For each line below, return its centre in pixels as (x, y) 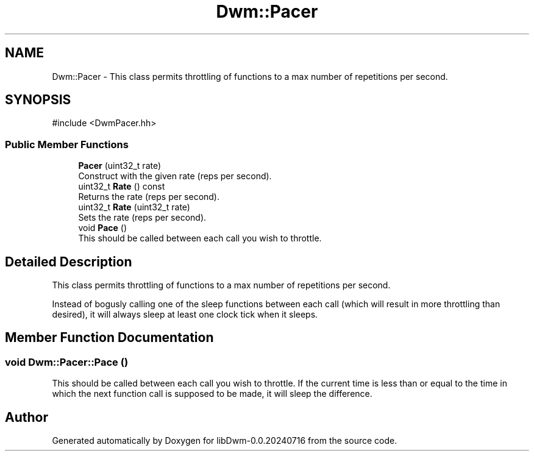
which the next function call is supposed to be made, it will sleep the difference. (212, 394)
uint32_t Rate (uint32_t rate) (134, 207)
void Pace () (103, 228)
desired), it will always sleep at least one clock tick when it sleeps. (185, 315)
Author (27, 417)
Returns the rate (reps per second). (149, 197)
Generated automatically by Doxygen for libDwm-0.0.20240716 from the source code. (225, 441)
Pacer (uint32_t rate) (120, 166)
